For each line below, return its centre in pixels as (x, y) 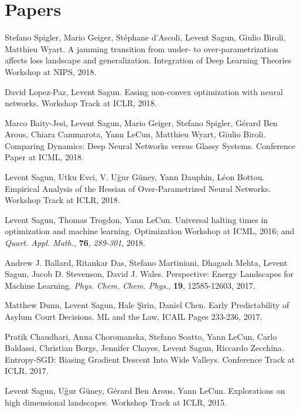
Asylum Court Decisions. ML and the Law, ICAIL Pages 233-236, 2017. (134, 316)
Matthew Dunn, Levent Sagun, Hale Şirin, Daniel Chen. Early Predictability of (147, 305)
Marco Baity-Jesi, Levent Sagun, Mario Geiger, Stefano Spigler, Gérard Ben (141, 122)
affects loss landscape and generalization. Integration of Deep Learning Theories (148, 60)
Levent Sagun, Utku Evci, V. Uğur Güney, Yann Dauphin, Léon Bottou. (135, 177)
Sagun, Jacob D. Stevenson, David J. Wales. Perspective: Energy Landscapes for (149, 274)
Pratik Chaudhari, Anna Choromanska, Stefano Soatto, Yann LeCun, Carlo (141, 336)
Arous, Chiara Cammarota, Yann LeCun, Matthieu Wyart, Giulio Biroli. (135, 134)
